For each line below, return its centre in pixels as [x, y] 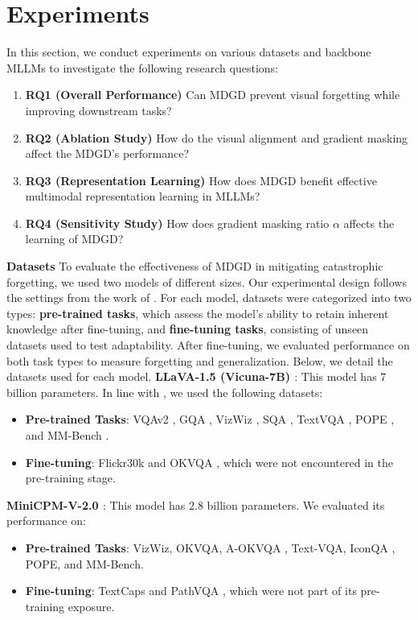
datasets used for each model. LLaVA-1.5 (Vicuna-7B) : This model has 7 [197, 376]
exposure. [91, 606]
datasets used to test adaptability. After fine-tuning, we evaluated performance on [208, 345]
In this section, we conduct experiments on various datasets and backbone [189, 52]
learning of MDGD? [74, 239]
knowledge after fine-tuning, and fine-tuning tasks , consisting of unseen [188, 329]
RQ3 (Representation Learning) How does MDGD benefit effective [201, 180]
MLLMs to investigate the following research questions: [143, 67]
